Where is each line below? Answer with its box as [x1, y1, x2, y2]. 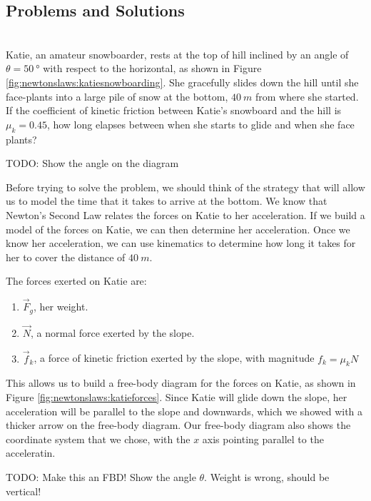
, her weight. [34, 299, 88, 314]
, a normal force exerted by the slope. [31, 325, 195, 340]
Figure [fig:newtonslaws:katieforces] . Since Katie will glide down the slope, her [6, 390, 347, 404]
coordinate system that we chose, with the [6, 431, 190, 446]
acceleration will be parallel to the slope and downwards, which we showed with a [6, 403, 363, 418]
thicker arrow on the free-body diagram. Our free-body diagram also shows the [6, 417, 351, 432]
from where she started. [255, 88, 359, 103]
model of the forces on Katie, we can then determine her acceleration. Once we [6, 221, 350, 236]
